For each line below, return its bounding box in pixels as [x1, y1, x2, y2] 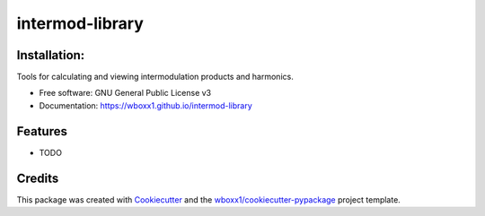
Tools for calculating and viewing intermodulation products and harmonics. [16, 72, 294, 82]
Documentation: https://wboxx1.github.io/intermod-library [39, 99, 253, 111]
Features [16, 124, 67, 139]
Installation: [16, 48, 85, 63]
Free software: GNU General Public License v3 [39, 88, 212, 99]
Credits [16, 170, 59, 186]
